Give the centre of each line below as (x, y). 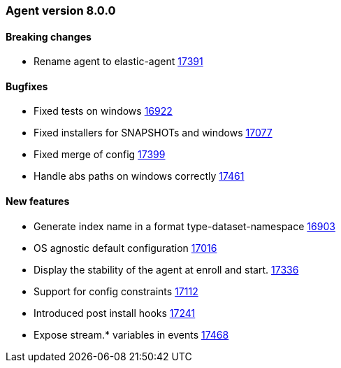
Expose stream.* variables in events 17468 (131, 334)
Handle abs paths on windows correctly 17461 (139, 176)
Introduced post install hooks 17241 (115, 313)
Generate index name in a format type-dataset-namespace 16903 (184, 226)
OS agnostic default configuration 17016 (125, 248)
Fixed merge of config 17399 (100, 155)
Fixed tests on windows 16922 (103, 111)
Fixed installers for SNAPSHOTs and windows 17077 (153, 133)
